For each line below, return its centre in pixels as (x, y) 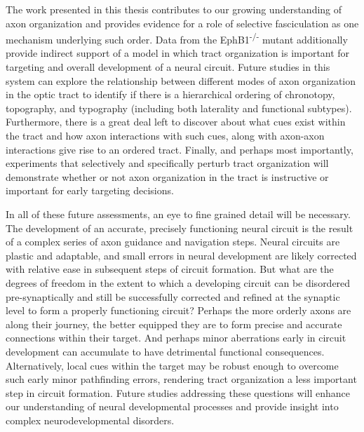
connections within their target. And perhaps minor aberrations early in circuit (176, 338)
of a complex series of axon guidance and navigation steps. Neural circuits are (173, 242)
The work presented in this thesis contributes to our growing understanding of (174, 9)
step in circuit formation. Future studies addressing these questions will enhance (178, 392)
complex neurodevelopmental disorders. (90, 420)
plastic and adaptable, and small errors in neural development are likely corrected (181, 255)
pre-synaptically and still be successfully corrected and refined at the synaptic (173, 296)
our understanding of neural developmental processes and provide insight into (172, 406)
